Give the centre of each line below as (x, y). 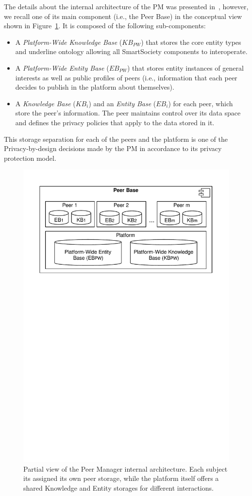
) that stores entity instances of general (185, 67)
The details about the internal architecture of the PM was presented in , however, (126, 6)
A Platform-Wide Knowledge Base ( (69, 42)
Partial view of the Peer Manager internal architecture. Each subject (126, 468)
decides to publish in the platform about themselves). (95, 87)
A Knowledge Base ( (45, 103)
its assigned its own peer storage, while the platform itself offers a (121, 478)
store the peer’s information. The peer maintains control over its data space (128, 113)
